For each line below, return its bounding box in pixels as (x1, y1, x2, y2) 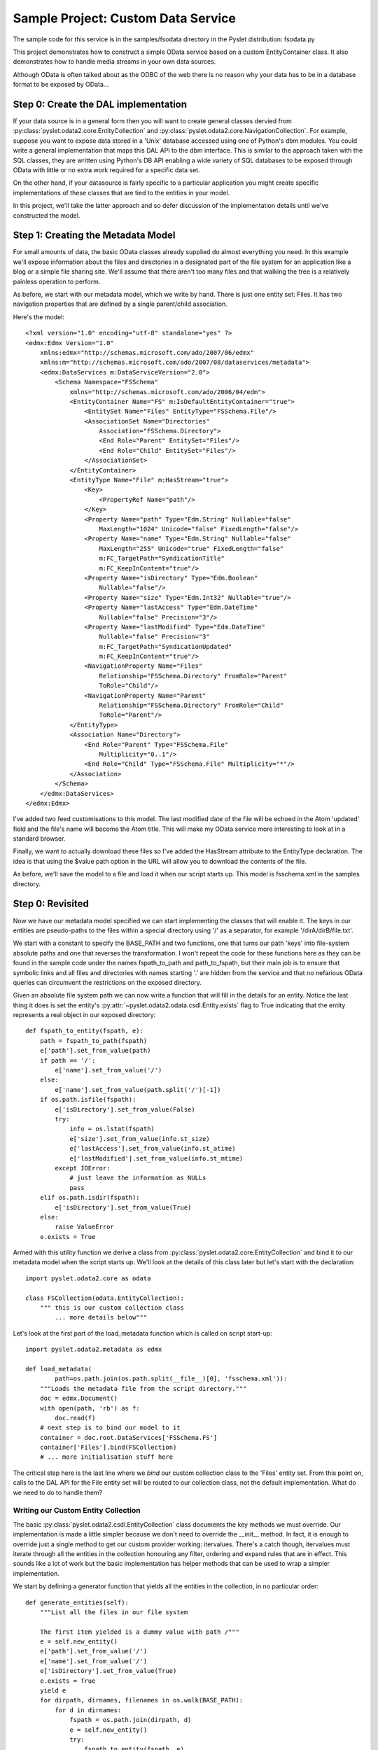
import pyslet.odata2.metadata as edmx (25, 1345, 162, 1354)
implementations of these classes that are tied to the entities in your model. (13, 188, 230, 197)
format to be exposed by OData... (13, 80, 109, 89)
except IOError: (55, 1164, 111, 1172)
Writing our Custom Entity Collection (13, 1506, 141, 1515)
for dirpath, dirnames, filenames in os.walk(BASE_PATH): (39, 1696, 244, 1704)
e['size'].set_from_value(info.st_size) (69, 1135, 210, 1142)
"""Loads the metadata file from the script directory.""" (39, 1385, 247, 1392)
